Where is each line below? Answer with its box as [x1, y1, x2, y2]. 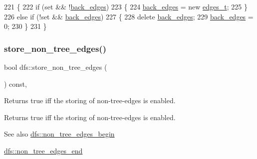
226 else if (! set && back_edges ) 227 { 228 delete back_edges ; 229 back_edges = [4, 11, 254, 21]
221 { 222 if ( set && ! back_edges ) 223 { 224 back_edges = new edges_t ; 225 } [4, 1, 248, 11]
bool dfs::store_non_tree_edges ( [4, 62, 107, 72]
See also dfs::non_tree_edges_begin [4, 129, 115, 139]
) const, [4, 78, 27, 89]
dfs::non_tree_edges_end [4, 145, 83, 156]
